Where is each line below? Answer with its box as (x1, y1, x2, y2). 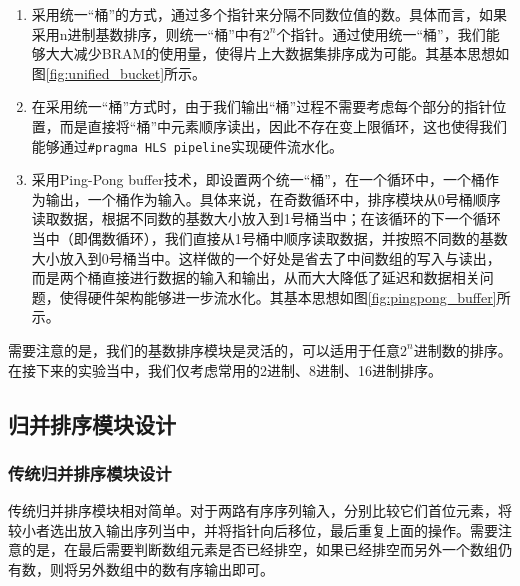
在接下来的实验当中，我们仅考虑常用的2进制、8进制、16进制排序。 (8, 359, 442, 380)
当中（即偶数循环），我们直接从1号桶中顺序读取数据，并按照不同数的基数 (31, 228, 508, 248)
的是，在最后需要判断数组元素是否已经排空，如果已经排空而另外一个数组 (21, 539, 498, 560)
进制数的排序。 (413, 339, 512, 360)
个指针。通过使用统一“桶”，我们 (276, 23, 486, 44)
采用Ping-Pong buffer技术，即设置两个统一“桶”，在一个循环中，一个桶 (31, 169, 485, 190)
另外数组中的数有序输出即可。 (77, 558, 274, 579)
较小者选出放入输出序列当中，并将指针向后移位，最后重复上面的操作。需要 (8, 519, 498, 540)
